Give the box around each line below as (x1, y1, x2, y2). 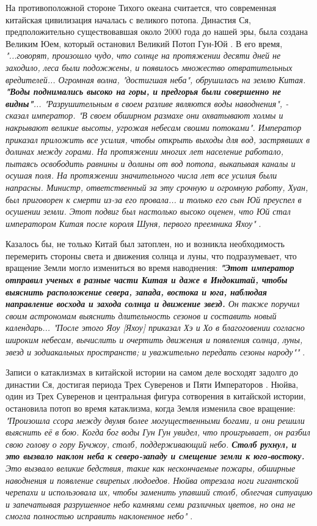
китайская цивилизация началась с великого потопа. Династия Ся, (5, 13, 251, 26)
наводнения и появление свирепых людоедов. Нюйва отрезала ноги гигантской (5, 473, 299, 486)
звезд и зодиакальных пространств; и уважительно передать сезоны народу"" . (5, 345, 305, 358)
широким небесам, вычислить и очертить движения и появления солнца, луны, (5, 333, 303, 346)
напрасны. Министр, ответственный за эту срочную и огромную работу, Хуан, (5, 180, 308, 193)
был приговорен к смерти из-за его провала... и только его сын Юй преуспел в (5, 193, 302, 206)
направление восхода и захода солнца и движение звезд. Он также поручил (5, 297, 300, 310)
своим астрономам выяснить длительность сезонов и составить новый (5, 309, 277, 322)
